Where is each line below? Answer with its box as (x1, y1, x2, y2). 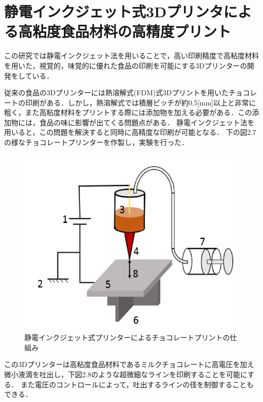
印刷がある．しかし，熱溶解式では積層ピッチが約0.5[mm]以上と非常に (25, 97, 256, 107)
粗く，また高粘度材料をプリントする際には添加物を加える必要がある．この (4, 107, 252, 118)
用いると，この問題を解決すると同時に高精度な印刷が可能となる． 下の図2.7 (4, 127, 256, 137)
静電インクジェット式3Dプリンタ (4, 1, 223, 22)
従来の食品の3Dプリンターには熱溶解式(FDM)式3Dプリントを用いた (4, 87, 229, 98)
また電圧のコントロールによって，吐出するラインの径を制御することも (20, 379, 254, 389)
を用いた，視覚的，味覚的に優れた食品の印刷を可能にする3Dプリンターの (4, 60, 247, 70)
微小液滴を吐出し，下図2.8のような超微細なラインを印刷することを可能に (4, 369, 248, 379)
